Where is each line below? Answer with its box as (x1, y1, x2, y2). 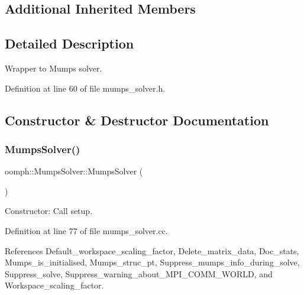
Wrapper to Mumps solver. (5, 61, 102, 74)
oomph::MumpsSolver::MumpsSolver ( (5, 165, 143, 177)
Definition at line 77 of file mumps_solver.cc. (5, 224, 168, 236)
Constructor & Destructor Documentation (5, 111, 269, 129)
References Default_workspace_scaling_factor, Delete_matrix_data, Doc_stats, (5, 244, 299, 257)
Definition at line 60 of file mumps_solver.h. (5, 82, 166, 94)
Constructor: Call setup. (5, 205, 93, 217)
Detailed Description (5, 34, 134, 53)
